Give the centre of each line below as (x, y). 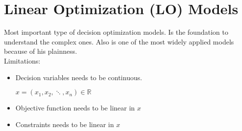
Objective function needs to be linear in (75, 108)
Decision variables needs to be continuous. (79, 77)
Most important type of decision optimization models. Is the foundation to (116, 32)
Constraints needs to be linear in (65, 124)
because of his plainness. (40, 51)
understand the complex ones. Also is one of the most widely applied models (119, 41)
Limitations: (22, 60)
